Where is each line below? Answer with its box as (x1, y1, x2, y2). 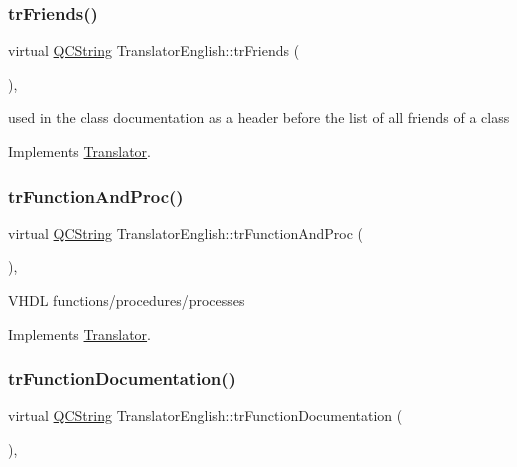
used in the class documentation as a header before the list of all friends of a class (8, 107, 510, 128)
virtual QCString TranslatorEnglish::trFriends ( (8, 40, 300, 61)
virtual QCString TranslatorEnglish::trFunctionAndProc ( (8, 222, 364, 243)
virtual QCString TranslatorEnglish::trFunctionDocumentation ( (8, 405, 403, 426)
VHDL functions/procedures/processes (8, 290, 245, 310)
